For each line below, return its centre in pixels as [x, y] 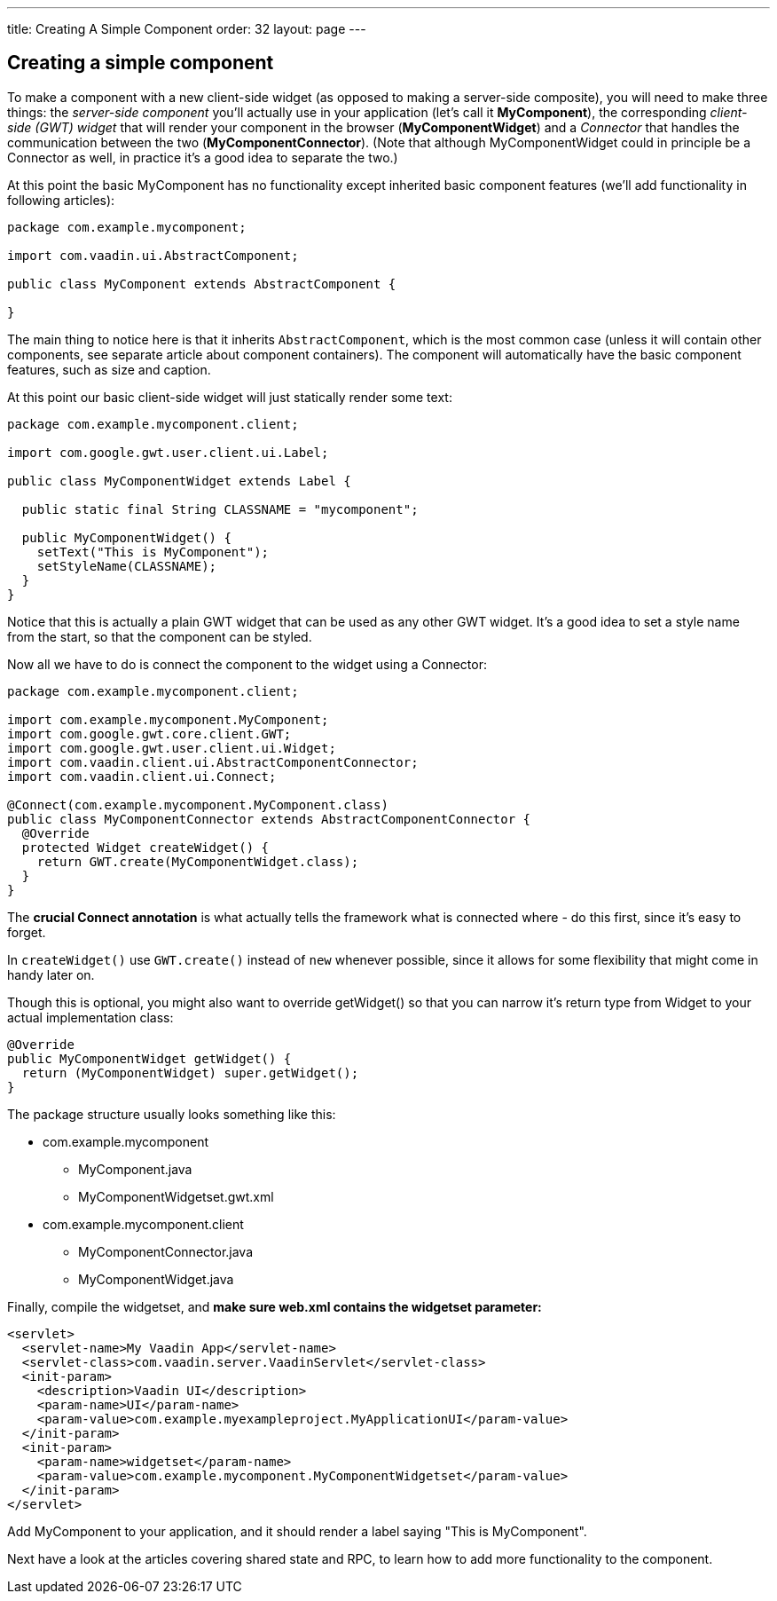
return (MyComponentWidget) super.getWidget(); [190, 1073]
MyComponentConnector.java [166, 1251]
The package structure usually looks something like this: [172, 1114]
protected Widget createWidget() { [145, 847]
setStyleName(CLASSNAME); [127, 566]
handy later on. [51, 974]
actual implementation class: [90, 1017]
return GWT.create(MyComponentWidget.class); [198, 861]
